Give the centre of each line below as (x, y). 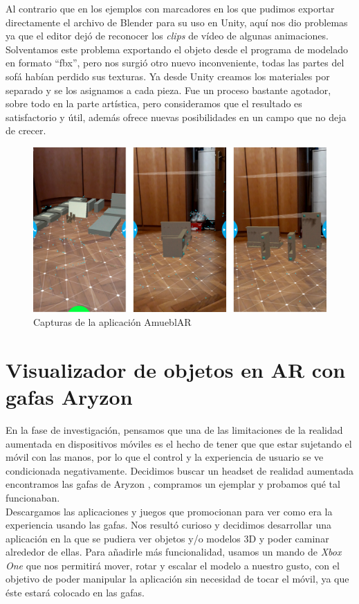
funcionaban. (33, 497)
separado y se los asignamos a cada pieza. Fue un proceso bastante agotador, (168, 90)
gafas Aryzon (69, 396)
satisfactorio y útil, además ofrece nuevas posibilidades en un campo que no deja (176, 117)
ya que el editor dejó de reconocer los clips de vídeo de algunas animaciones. (167, 36)
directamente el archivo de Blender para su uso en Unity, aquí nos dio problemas (177, 22)
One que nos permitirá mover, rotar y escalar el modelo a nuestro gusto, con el (173, 565)
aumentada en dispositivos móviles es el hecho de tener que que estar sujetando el (179, 443)
